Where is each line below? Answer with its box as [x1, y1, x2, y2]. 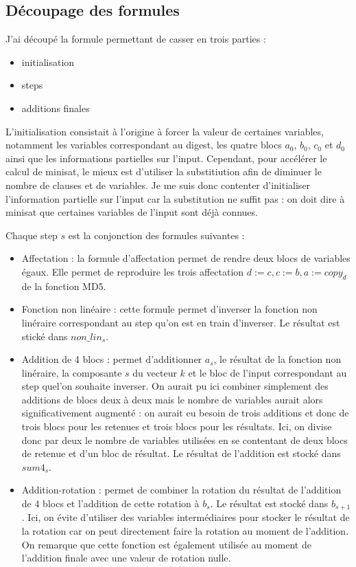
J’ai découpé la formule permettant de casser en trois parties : [5, 32, 266, 46]
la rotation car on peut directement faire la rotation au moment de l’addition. [21, 524, 349, 538]
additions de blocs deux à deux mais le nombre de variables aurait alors [21, 392, 323, 406]
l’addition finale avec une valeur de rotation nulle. [21, 551, 231, 565]
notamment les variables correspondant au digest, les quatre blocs [5, 137, 282, 152]
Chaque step [5, 227, 58, 242]
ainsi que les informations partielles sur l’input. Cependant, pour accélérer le [5, 151, 327, 165]
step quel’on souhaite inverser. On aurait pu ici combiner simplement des [21, 379, 329, 393]
